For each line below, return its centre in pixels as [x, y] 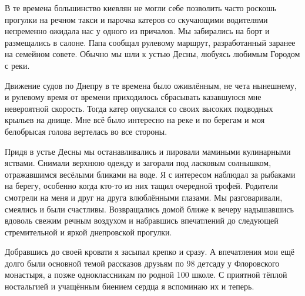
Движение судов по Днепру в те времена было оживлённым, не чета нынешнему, [151, 85]
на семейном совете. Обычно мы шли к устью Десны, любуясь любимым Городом [152, 54]
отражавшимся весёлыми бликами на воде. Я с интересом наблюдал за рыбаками [150, 174]
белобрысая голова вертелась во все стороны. [86, 131]
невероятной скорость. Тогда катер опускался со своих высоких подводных [139, 108]
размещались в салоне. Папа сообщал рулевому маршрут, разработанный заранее [150, 42]
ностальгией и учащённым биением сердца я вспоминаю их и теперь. [130, 286]
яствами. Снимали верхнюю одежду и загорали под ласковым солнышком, [138, 163]
